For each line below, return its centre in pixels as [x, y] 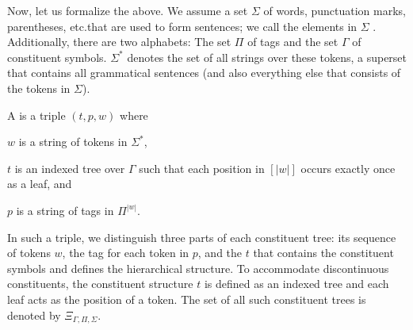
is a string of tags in [65, 210]
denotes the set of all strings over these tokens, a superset [267, 57]
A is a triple [36, 115]
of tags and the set [293, 42]
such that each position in [202, 168]
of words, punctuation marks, [335, 10]
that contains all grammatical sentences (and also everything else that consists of [204, 73]
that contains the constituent [323, 253]
